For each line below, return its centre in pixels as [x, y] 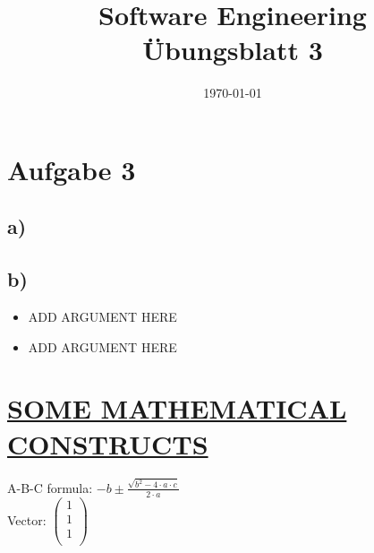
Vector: [27, 519]
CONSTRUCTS [108, 443]
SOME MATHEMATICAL [177, 408]
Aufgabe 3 [72, 169]
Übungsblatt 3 [233, 50]
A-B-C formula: [50, 487]
